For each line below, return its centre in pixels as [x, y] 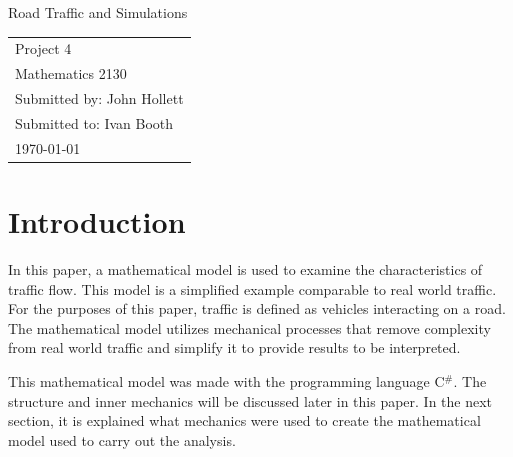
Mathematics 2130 [71, 73]
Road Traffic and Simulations [98, 12]
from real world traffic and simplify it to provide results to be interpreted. [234, 347]
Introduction [97, 221]
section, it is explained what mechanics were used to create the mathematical [244, 420]
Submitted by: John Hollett [99, 98]
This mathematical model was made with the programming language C [226, 380]
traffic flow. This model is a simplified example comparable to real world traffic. [252, 288]
